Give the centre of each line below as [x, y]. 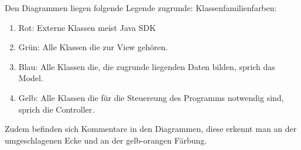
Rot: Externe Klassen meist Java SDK [87, 27]
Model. [31, 78]
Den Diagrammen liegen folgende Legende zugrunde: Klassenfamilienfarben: [141, 8]
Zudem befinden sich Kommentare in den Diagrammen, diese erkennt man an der [151, 129]
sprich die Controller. [57, 109]
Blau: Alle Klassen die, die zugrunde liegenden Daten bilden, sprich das [147, 66]
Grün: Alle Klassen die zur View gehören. [93, 47]
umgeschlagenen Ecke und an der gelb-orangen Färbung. [106, 140]
